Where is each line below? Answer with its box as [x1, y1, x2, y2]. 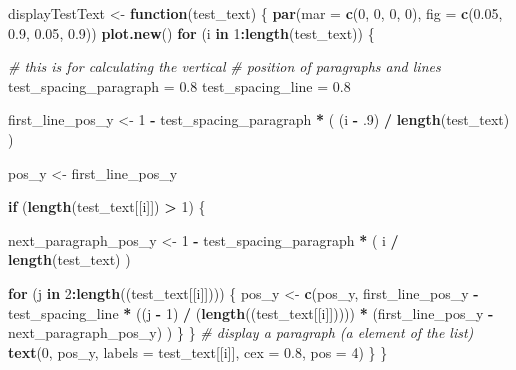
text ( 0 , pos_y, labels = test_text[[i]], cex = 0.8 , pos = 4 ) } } [8, 341, 388, 362]
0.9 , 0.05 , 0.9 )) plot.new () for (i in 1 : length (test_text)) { [8, 22, 375, 43]
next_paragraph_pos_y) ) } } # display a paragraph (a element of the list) [8, 322, 474, 343]
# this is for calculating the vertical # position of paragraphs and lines [8, 56, 441, 77]
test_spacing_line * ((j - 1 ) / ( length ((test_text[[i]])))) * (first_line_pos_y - [8, 302, 494, 323]
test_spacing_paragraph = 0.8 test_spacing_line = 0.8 [8, 75, 351, 96]
